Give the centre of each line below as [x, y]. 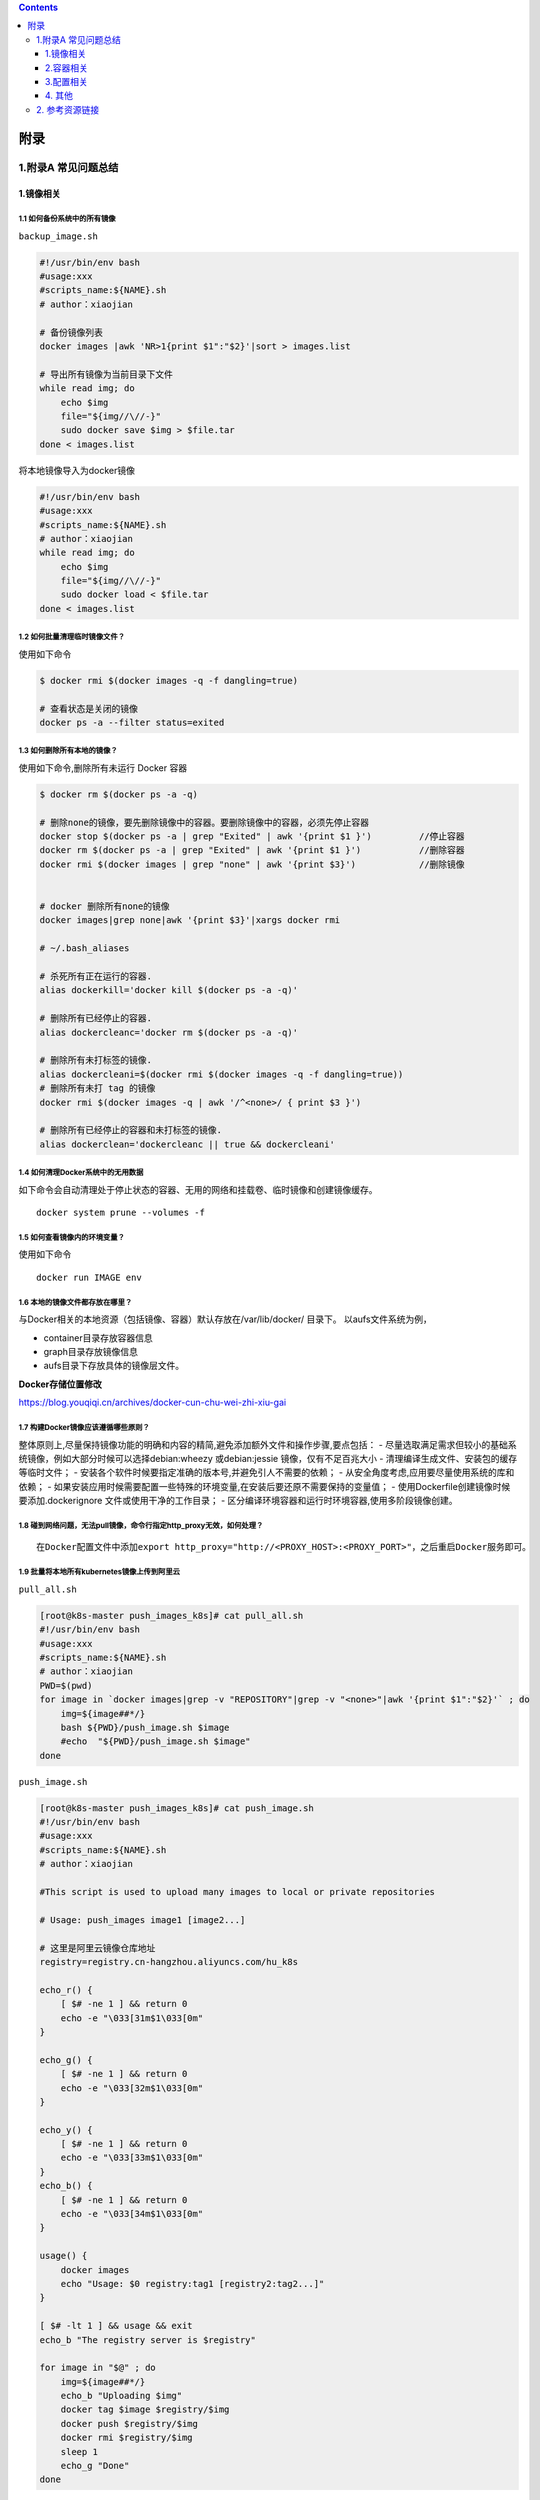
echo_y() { [66, 2129]
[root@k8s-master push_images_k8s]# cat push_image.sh [176, 1808]
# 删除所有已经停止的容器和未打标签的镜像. [130, 1130]
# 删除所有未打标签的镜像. [95, 1060]
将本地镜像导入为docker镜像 [76, 470]
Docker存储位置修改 [60, 1384]
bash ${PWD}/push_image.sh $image [145, 1727]
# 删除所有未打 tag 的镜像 [97, 1088]
